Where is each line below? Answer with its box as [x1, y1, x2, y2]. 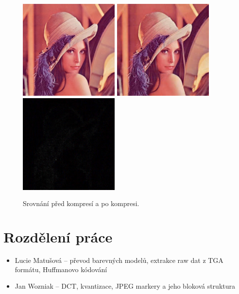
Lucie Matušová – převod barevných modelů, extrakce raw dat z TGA [15, 255, 223, 265]
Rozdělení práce [3, 226, 113, 246]
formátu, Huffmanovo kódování [15, 264, 107, 275]
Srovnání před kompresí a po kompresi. [23, 198, 139, 208]
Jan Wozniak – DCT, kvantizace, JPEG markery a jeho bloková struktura [15, 281, 236, 291]
